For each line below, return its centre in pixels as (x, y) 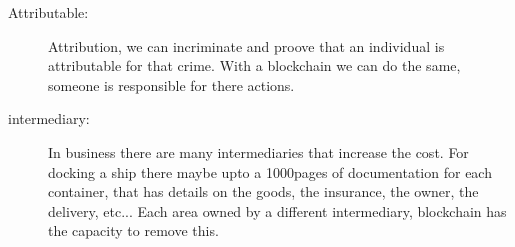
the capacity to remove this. (133, 230)
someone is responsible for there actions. (171, 84)
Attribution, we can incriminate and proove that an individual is (246, 45)
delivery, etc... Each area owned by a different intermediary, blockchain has (277, 210)
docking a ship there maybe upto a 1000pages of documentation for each (270, 171)
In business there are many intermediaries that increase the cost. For (258, 151)
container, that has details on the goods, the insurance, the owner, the (263, 191)
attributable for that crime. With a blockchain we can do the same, (254, 65)
